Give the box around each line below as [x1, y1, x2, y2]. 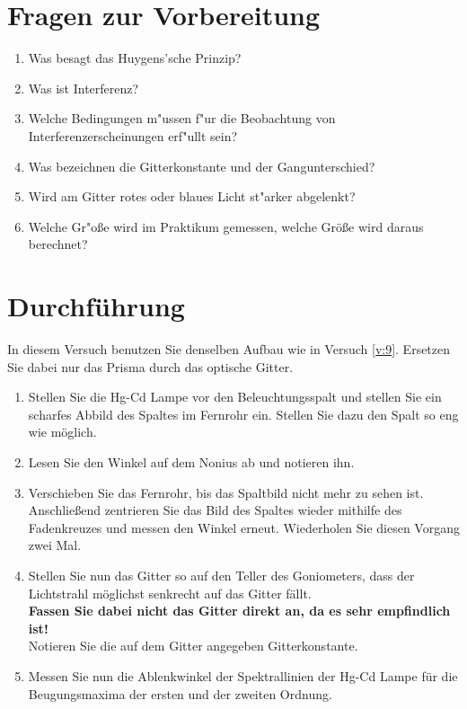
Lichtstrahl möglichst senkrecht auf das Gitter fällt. [28, 583, 312, 602]
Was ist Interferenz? [28, 78, 139, 97]
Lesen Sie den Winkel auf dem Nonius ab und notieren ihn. [28, 452, 355, 471]
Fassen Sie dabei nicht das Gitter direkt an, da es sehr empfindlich [28, 601, 451, 620]
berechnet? [28, 235, 88, 253]
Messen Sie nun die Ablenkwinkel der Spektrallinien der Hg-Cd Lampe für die [28, 666, 458, 685]
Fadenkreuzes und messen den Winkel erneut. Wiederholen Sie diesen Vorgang [28, 518, 460, 536]
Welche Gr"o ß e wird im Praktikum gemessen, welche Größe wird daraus [28, 217, 424, 235]
